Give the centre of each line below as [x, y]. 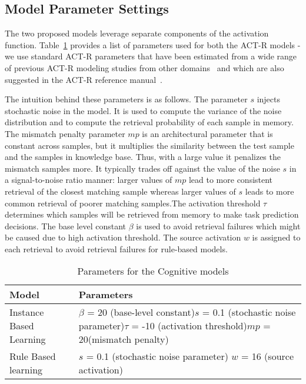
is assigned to [276, 237]
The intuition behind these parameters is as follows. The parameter [126, 99]
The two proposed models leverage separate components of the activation [137, 33]
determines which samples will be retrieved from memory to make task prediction [152, 214]
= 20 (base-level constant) [141, 312]
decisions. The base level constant [65, 226]
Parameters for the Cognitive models [153, 271]
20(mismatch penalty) [124, 339]
